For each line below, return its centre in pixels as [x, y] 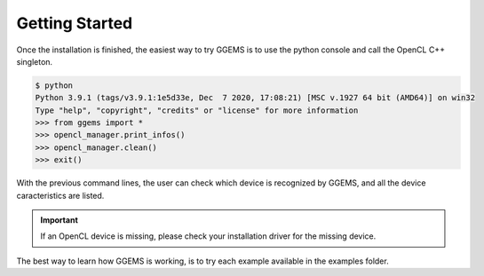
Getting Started [75, 23]
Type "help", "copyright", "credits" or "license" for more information [197, 110]
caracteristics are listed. [60, 195]
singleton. [35, 61]
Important [60, 220]
